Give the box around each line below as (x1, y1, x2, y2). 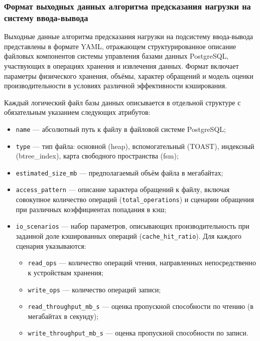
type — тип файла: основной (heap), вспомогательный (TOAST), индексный (16, 140, 254, 151)
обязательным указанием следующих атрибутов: (4, 107, 151, 117)
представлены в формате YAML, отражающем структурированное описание (4, 41, 236, 51)
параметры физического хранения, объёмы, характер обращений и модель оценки (4, 70, 253, 81)
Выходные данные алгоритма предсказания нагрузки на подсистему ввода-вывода (4, 31, 253, 42)
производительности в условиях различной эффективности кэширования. (4, 80, 227, 91)
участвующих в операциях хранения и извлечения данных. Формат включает (4, 60, 239, 71)
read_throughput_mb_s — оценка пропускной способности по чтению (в (28, 301, 253, 311)
